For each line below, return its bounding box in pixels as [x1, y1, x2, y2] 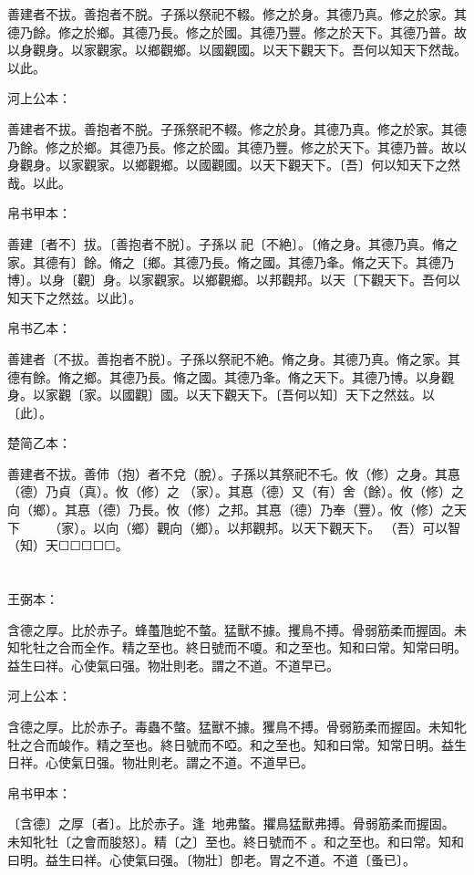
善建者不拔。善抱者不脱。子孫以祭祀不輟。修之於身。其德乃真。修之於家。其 [7, 5, 467, 23]
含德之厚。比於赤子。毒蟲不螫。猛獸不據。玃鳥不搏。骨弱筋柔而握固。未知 [7, 717, 454, 735]
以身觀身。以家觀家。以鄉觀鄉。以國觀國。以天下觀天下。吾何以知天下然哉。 [7, 40, 467, 59]
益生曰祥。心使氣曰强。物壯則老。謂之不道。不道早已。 [7, 655, 339, 674]
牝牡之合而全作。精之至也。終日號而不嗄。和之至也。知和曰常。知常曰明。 [19, 638, 467, 657]
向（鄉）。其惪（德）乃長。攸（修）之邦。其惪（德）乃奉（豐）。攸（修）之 [7, 500, 454, 519]
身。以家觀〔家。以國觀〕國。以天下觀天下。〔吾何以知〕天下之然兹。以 [7, 385, 435, 404]
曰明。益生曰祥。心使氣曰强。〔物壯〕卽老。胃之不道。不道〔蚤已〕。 [7, 849, 416, 869]
